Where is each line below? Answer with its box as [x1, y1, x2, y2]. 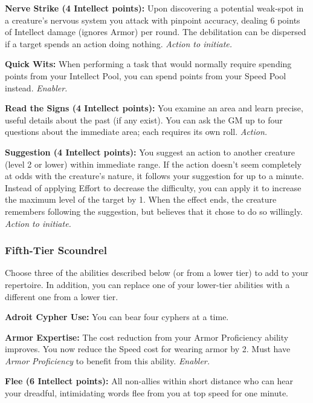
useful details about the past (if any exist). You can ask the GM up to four [5, 113, 283, 126]
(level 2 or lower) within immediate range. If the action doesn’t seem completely [5, 157, 302, 170]
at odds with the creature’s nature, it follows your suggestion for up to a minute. [5, 169, 304, 182]
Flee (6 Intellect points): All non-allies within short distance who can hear [5, 375, 294, 387]
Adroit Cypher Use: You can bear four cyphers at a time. [5, 310, 229, 323]
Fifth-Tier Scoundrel [5, 243, 107, 258]
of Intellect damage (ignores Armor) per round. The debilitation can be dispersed [5, 25, 306, 38]
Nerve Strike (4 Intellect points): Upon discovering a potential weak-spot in [5, 2, 304, 14]
